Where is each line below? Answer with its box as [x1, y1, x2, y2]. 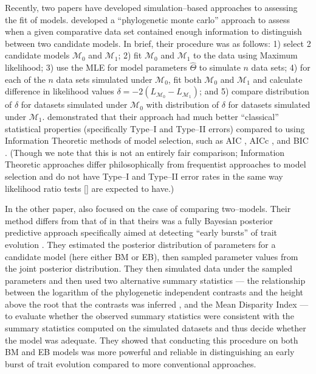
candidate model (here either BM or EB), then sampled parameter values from [5, 250, 298, 263]
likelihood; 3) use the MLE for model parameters [5, 61, 187, 74]
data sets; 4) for [251, 61, 311, 74]
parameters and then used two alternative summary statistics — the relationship [5, 273, 306, 286]
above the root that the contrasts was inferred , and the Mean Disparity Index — [5, 297, 309, 310]
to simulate [199, 61, 241, 74]
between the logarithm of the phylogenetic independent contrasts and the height [5, 286, 304, 298]
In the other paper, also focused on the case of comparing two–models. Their [5, 202, 291, 215]
